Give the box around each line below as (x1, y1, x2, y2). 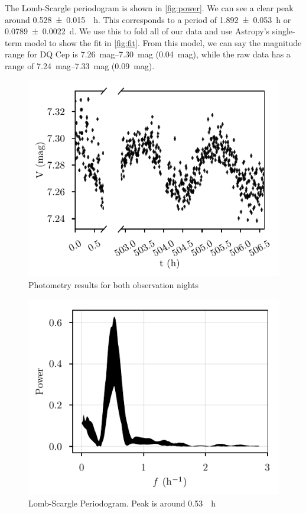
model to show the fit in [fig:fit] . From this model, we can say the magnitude (24, 36, 302, 49)
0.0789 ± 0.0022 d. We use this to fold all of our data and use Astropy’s (5, 25, 270, 37)
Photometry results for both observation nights (28, 278, 199, 291)
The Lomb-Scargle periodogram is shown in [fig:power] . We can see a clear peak (5, 2, 294, 14)
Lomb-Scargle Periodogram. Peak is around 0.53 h (28, 497, 216, 509)
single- (272, 25, 295, 37)
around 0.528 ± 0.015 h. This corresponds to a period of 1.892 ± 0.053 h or (5, 13, 291, 25)
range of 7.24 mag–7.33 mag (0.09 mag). (5, 59, 155, 72)
